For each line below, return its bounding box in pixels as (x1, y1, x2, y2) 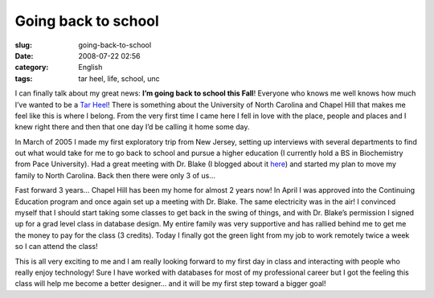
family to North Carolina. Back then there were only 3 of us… (14, 170, 216, 180)
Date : (14, 51, 34, 60)
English (78, 63, 103, 72)
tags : (14, 73, 33, 84)
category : (14, 63, 49, 72)
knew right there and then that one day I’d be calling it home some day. (14, 122, 250, 132)
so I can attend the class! (14, 242, 98, 251)
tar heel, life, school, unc (78, 73, 160, 84)
